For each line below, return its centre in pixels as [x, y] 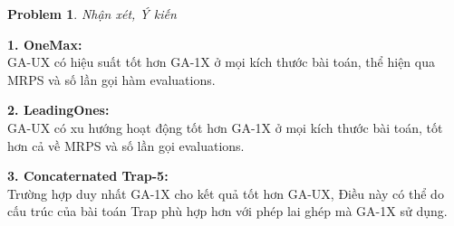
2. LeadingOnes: [58, 110]
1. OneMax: [45, 44]
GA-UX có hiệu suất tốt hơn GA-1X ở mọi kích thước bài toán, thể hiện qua [221, 62]
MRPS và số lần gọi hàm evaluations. [111, 79]
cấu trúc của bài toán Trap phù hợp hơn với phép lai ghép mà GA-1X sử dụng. [227, 211]
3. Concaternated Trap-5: [88, 176]
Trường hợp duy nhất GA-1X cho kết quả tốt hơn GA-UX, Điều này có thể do [226, 193]
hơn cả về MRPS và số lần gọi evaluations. [126, 145]
